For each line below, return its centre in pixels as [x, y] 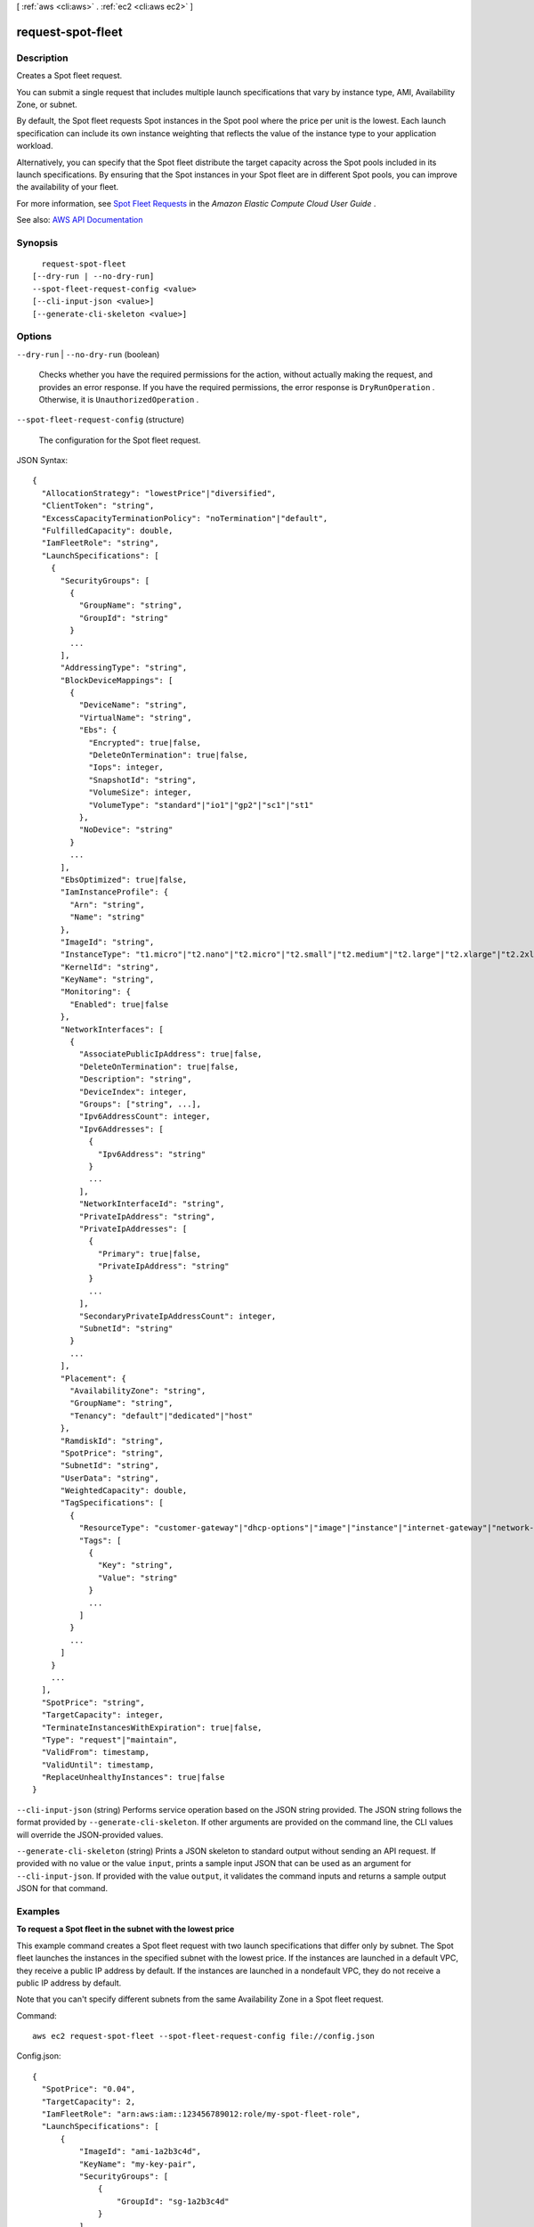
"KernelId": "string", [109, 967]
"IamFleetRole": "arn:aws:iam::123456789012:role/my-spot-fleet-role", [201, 2114]
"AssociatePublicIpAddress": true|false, [170, 1054]
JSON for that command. [62, 1888]
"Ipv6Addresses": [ [121, 1129]
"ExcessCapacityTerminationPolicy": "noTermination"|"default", [185, 518]
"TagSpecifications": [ [112, 1503]
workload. [35, 146]
